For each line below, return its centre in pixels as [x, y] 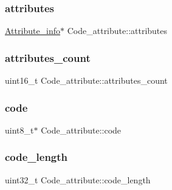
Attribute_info [33, 31]
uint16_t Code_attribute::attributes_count [86, 80]
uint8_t [19, 130]
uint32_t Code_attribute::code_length [78, 179]
